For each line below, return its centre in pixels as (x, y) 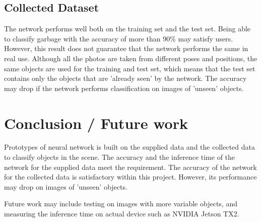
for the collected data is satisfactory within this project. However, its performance (130, 177)
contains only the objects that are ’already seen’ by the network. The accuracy (125, 78)
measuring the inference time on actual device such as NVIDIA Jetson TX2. (122, 214)
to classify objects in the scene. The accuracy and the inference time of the (120, 157)
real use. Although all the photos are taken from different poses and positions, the (131, 58)
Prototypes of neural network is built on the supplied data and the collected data (129, 147)
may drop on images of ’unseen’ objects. (66, 186)
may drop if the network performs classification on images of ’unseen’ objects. (124, 88)
